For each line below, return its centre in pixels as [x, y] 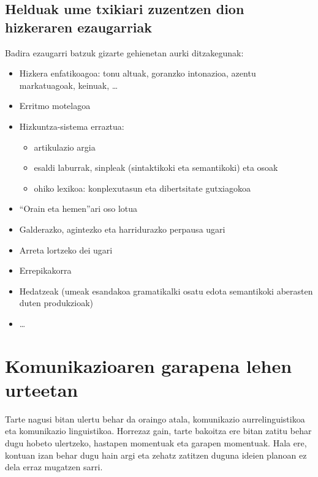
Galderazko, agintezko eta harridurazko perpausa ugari [122, 229]
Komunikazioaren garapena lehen [149, 365]
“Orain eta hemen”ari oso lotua [78, 208]
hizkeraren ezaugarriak [79, 27]
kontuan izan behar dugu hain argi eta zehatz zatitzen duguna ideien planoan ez [156, 455]
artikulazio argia [65, 147]
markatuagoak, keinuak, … [69, 85]
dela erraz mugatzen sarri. [54, 467]
